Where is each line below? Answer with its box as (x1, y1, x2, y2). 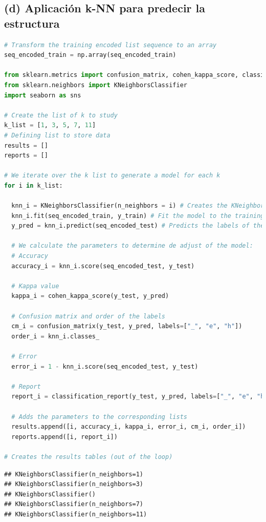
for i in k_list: (4, 182, 63, 189)
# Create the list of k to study (4, 111, 118, 119)
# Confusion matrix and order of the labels (11, 312, 165, 320)
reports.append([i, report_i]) (11, 433, 118, 440)
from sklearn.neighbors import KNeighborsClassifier (4, 81, 187, 89)
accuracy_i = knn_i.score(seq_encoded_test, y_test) (11, 262, 195, 270)
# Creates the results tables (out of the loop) (4, 453, 173, 460)
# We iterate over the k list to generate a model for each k (4, 172, 220, 179)
